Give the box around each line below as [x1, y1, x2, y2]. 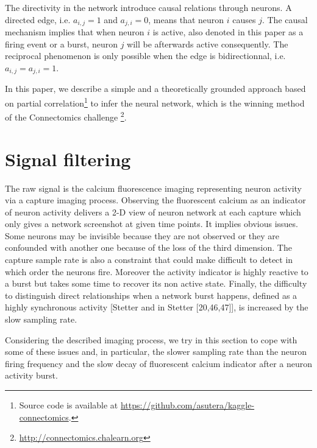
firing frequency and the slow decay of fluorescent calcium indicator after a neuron [5, 357, 313, 369]
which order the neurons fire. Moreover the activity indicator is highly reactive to [5, 265, 308, 278]
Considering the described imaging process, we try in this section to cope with [5, 333, 297, 346]
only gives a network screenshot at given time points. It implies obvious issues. [5, 217, 298, 230]
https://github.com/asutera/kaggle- [120, 399, 255, 411]
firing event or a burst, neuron [5, 37, 118, 50]
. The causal [262, 13, 308, 26]
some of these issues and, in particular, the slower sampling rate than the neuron [5, 345, 307, 358]
